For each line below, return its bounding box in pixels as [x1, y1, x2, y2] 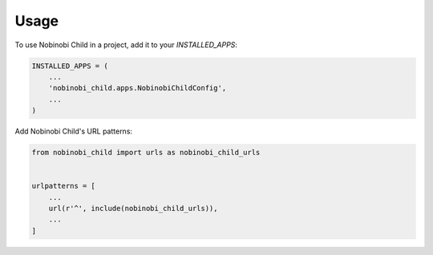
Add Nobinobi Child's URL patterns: [14, 126, 132, 136]
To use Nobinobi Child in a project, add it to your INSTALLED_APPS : [14, 40, 238, 50]
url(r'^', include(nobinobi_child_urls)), [48, 204, 218, 213]
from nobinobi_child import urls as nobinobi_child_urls [31, 148, 261, 157]
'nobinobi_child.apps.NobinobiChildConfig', [48, 84, 227, 93]
